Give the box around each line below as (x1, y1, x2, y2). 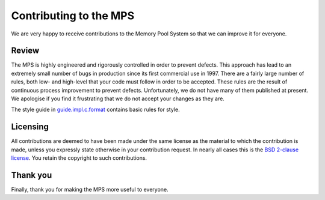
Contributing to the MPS (11, 9, 135, 22)
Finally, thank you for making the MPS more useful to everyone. (11, 186, 169, 193)
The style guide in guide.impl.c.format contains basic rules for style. (11, 106, 180, 114)
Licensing (11, 122, 49, 132)
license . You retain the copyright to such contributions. (11, 154, 147, 162)
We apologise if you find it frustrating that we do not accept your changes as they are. (11, 95, 225, 102)
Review (11, 46, 40, 56)
